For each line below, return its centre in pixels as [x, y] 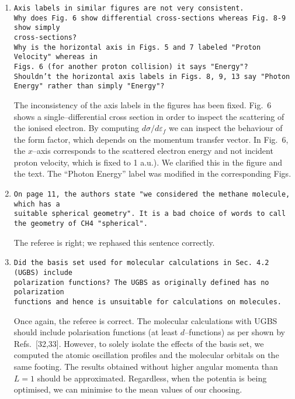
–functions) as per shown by [235, 332]
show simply [37, 28]
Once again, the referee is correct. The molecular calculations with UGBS [145, 320]
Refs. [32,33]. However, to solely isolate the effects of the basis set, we [139, 343]
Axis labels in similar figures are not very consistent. [129, 8]
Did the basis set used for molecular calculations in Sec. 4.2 [141, 263]
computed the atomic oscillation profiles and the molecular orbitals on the [146, 355]
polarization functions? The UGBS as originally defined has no [141, 282]
